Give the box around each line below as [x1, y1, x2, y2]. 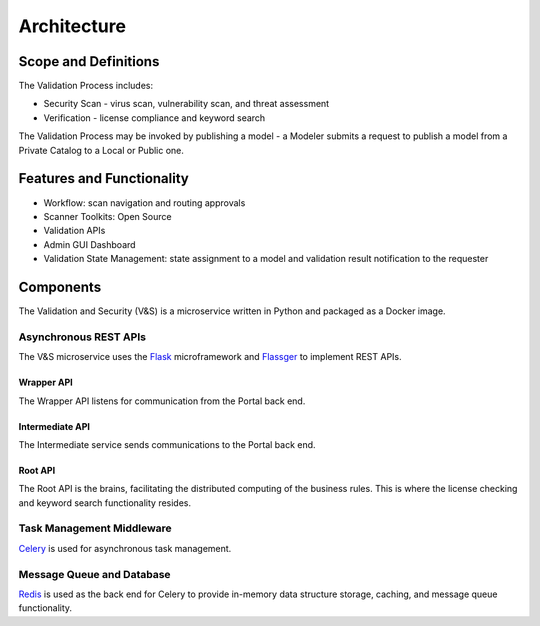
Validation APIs [43, 225, 106, 237]
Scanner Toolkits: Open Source [43, 210, 172, 222]
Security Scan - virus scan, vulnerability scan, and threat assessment [43, 98, 330, 110]
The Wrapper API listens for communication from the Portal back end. [18, 395, 306, 407]
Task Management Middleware [18, 521, 172, 535]
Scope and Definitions [18, 53, 160, 70]
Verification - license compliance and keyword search [43, 111, 266, 124]
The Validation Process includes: [18, 80, 154, 92]
